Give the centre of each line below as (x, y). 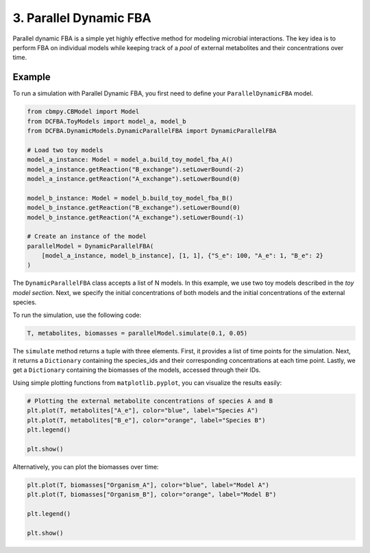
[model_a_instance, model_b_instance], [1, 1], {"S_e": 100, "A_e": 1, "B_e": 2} (182, 256)
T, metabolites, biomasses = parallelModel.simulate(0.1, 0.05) (137, 333)
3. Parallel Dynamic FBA (82, 18)
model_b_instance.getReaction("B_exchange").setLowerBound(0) (134, 208)
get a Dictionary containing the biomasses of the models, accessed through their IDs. (137, 370)
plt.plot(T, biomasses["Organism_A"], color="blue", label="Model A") (148, 485)
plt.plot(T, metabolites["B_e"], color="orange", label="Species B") (146, 420)
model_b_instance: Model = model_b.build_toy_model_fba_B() (130, 198)
